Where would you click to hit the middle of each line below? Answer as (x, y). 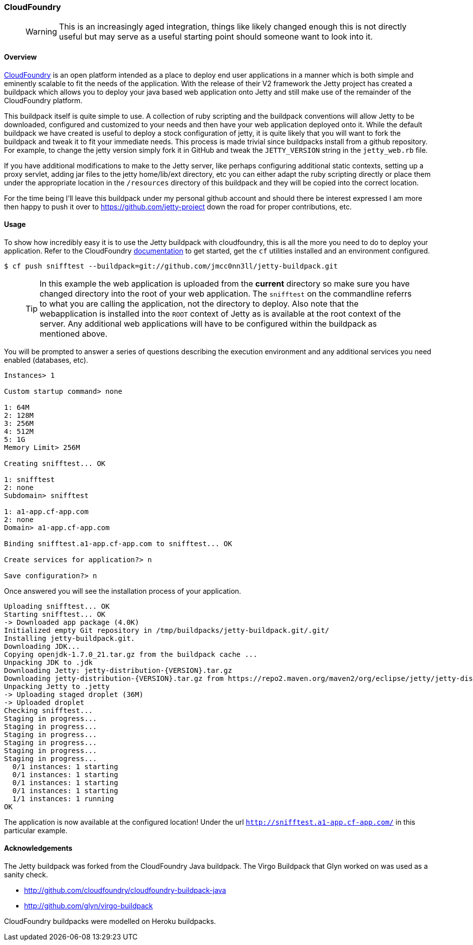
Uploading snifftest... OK (57, 606)
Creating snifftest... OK (55, 463)
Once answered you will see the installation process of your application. (123, 591)
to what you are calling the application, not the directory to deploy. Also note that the (199, 303)
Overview (21, 57)
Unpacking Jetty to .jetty (57, 686)
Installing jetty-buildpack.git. (70, 638)
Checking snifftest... (49, 710)
